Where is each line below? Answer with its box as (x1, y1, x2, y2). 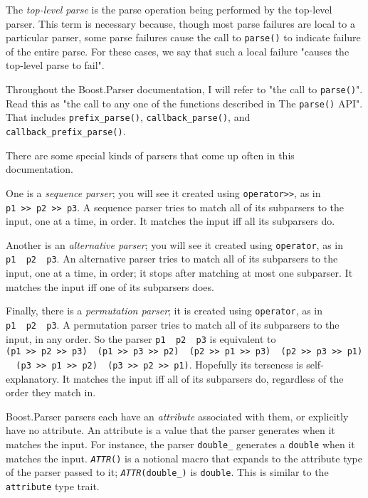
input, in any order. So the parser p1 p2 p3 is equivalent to (6, 331, 276, 346)
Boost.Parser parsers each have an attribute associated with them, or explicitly (6, 408, 349, 423)
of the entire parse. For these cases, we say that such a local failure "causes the (6, 43, 349, 58)
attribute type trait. (6, 478, 100, 493)
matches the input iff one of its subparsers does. (6, 279, 214, 294)
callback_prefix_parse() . (6, 124, 126, 138)
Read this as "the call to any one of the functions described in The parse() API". (6, 95, 363, 110)
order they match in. (6, 385, 96, 400)
